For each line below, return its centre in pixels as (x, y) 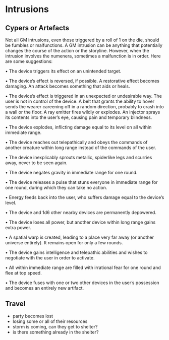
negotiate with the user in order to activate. (50, 258)
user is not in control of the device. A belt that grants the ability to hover (80, 101)
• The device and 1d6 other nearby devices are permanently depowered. (81, 212)
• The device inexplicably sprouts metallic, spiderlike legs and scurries (79, 157)
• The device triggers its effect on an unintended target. (63, 71)
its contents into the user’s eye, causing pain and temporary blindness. (79, 117)
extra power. (18, 227)
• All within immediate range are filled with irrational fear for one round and (83, 267)
